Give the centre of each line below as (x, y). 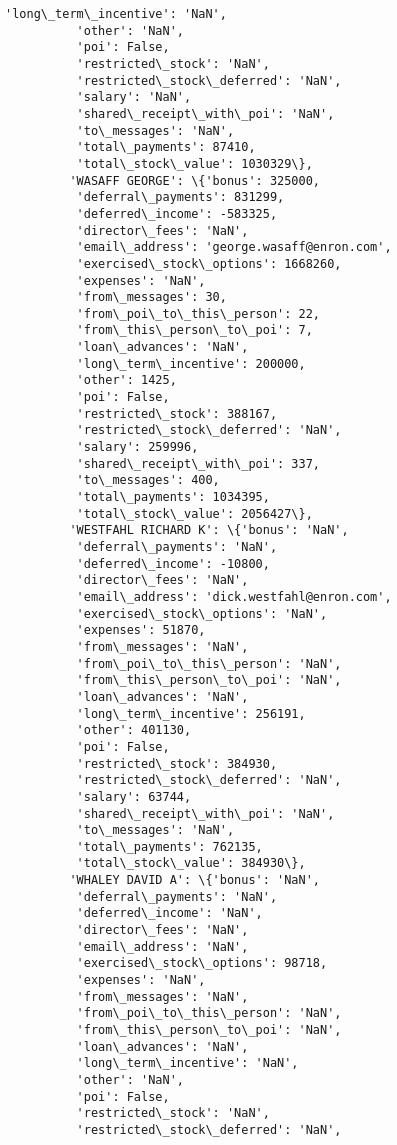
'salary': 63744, (134, 796)
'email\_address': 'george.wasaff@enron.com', (234, 247)
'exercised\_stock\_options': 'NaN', (202, 613)
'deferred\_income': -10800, (173, 563)
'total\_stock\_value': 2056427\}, (194, 513)
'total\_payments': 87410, (166, 147)
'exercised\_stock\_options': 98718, (202, 963)
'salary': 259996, (137, 447)
